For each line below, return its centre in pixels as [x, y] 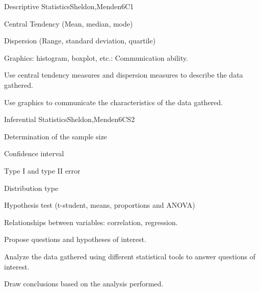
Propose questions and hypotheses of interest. [75, 239]
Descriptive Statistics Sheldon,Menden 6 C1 [69, 6]
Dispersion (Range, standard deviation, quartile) [80, 41]
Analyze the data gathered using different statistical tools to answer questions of [130, 256]
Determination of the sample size [56, 136]
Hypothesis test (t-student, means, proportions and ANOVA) [100, 205]
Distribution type [31, 188]
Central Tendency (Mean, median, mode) [69, 23]
